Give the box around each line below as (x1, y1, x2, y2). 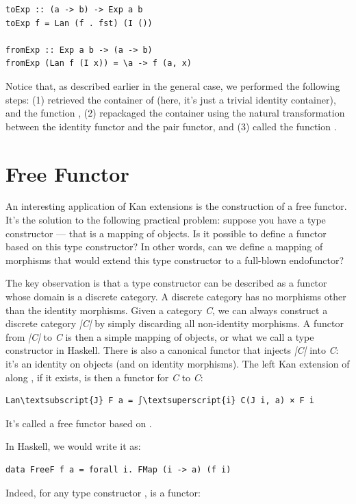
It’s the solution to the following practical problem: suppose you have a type (5, 213, 326, 227)
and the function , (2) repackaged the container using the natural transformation (5, 106, 345, 120)
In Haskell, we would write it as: (5, 439, 141, 453)
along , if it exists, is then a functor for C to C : (5, 370, 203, 384)
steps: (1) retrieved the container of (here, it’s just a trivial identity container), (5, 92, 336, 106)
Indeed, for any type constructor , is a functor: (5, 485, 201, 499)
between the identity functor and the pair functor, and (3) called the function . (5, 119, 337, 133)
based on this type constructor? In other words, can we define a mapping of (5, 239, 323, 254)
